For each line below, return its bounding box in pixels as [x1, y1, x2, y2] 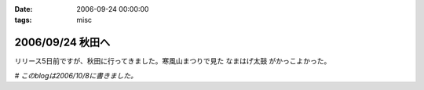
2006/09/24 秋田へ [14, 36, 111, 49]
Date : [14, 5, 33, 13]
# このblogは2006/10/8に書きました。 [14, 70, 137, 80]
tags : [14, 16, 32, 25]
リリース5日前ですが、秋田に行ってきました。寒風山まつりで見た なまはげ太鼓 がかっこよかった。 [14, 56, 331, 66]
